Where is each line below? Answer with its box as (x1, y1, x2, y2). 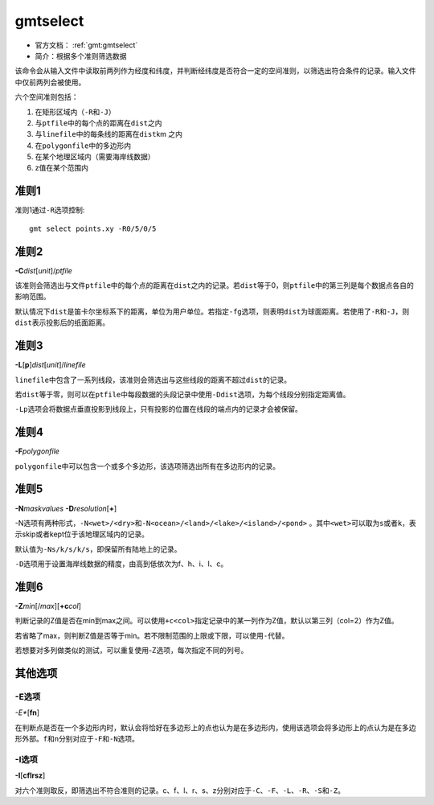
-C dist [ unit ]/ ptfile (14, 265, 72, 275)
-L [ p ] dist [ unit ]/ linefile (14, 360, 86, 370)
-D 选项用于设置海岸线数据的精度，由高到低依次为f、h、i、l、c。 (14, 559, 228, 569)
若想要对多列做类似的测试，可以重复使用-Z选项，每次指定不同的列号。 (14, 646, 248, 655)
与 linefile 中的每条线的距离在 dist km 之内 (35, 129, 183, 139)
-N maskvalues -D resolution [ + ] (14, 503, 117, 513)
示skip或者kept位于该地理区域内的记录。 (14, 529, 149, 539)
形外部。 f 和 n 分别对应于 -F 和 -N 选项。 (14, 734, 140, 744)
